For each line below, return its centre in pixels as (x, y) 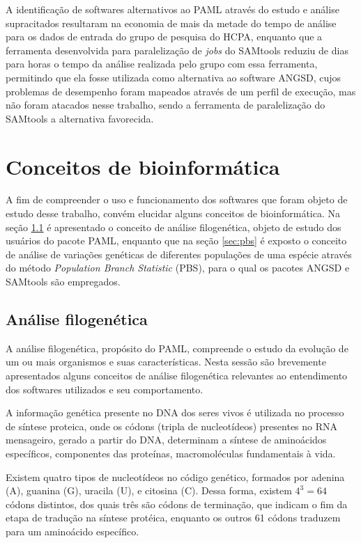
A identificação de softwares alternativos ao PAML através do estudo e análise (172, 9)
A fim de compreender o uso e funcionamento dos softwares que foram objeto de (177, 199)
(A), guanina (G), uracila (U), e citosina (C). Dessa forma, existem (149, 490)
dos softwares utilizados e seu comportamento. (105, 389)
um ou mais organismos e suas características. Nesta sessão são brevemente (166, 362)
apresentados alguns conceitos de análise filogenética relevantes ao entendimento (177, 376)
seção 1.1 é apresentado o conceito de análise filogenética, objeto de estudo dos (174, 227)
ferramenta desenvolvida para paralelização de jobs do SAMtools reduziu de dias (177, 50)
